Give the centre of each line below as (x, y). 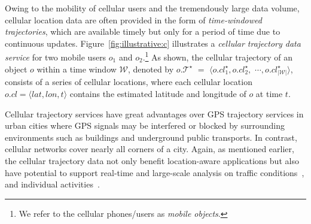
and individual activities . (52, 184)
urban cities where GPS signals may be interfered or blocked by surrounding (145, 125)
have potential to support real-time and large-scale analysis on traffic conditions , (155, 172)
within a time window (77, 69)
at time (269, 93)
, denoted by (151, 69)
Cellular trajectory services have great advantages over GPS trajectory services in (154, 113)
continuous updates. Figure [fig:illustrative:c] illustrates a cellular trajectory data (153, 43)
